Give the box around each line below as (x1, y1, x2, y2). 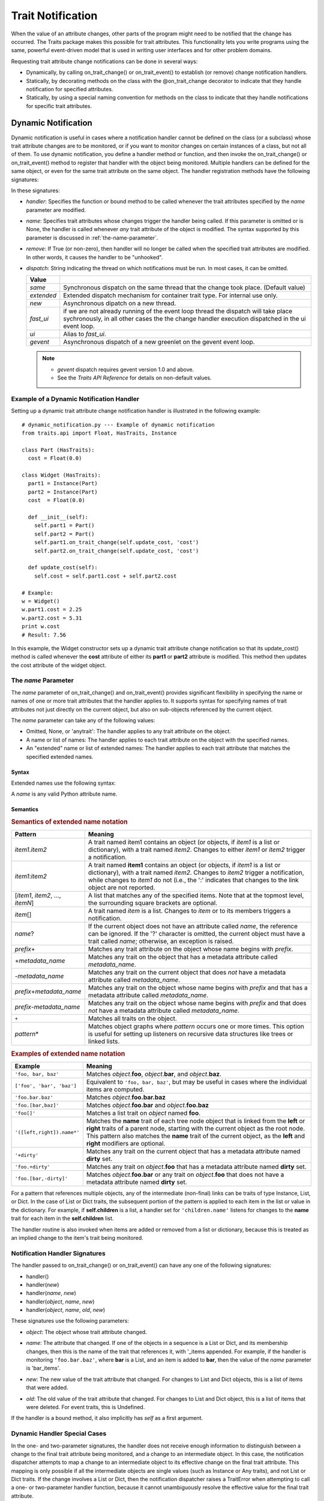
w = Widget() (22, 597, 60, 605)
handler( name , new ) (26, 1290, 76, 1297)
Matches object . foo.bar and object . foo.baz (86, 1101, 209, 1110)
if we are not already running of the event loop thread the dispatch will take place (63, 307, 293, 315)
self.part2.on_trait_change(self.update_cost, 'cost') (34, 547, 199, 554)
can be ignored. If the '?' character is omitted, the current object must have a (88, 929, 305, 938)
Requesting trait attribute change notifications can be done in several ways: (11, 58, 198, 65)
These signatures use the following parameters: (11, 1317, 129, 1324)
